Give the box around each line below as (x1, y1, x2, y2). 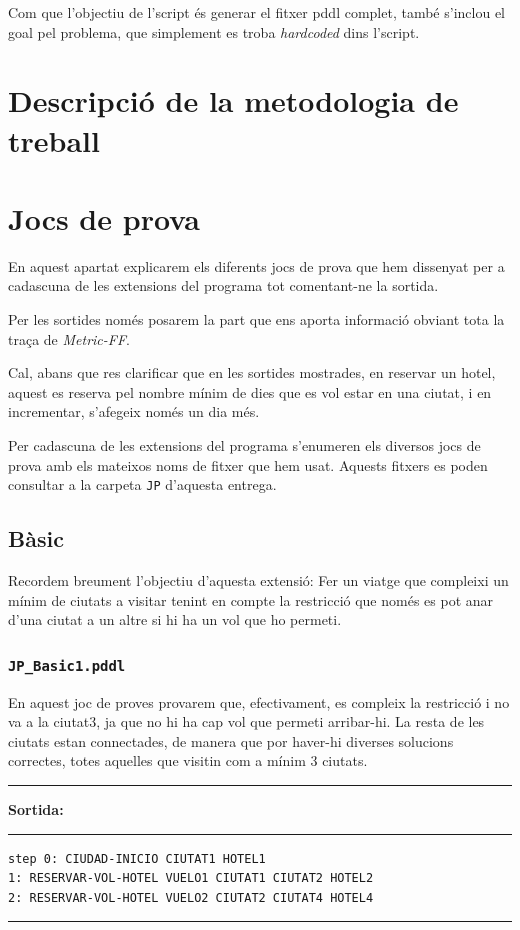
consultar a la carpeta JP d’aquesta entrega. (8, 474, 277, 495)
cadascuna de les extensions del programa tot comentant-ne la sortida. (8, 275, 439, 296)
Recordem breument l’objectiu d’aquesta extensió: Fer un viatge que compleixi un (8, 570, 509, 591)
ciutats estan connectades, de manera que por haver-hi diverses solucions (8, 730, 454, 751)
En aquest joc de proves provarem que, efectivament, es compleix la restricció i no (8, 691, 510, 712)
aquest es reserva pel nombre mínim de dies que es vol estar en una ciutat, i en (8, 381, 492, 402)
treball (8, 119, 100, 160)
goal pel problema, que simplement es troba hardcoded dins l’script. (8, 21, 420, 42)
